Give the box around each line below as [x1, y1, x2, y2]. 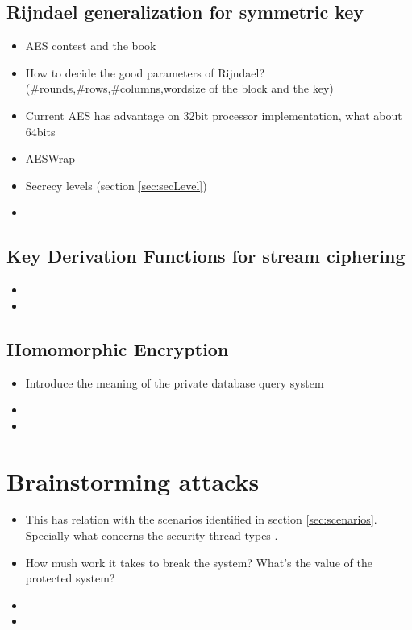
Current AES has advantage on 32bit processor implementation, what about [25, 106, 402, 123]
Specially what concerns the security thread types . [25, 527, 278, 544]
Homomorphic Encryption [6, 336, 229, 361]
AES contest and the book [25, 37, 156, 54]
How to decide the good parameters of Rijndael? [25, 64, 265, 81]
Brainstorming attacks [6, 464, 260, 497]
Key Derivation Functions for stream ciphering [6, 243, 406, 268]
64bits [25, 122, 56, 139]
